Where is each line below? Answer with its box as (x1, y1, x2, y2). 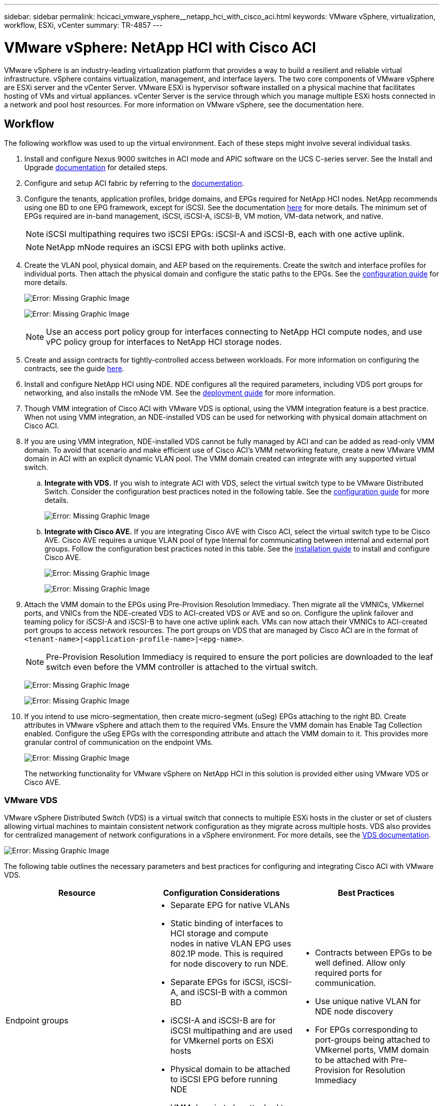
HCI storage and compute (170, 928, 269, 939)
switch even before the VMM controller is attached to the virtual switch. (46, 662, 318, 673)
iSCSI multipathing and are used (170, 1025, 293, 1036)
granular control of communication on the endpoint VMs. (24, 738, 213, 747)
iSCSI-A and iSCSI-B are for (170, 1015, 276, 1026)
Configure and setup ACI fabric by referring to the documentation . (24, 179, 244, 188)
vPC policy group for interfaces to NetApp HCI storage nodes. (46, 337, 282, 347)
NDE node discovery (315, 1006, 393, 1017)
